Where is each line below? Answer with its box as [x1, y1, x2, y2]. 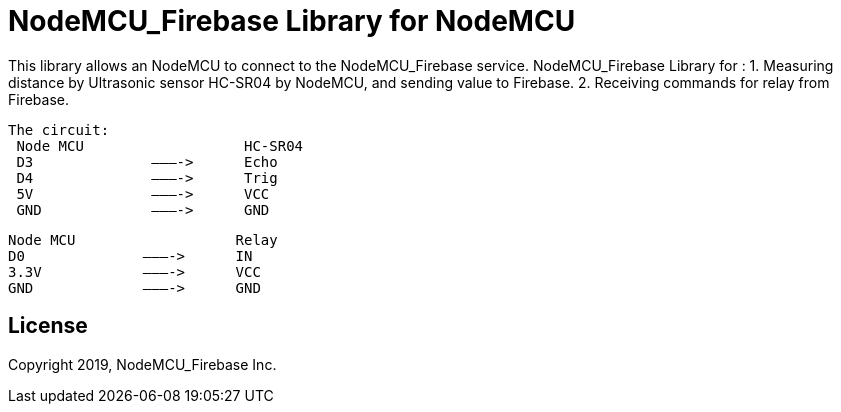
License [8, 313, 88, 339]
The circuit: [8, 121, 110, 138]
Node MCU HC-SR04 [16, 137, 304, 154]
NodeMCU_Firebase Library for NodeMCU [8, 4, 576, 38]
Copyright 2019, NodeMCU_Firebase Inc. [8, 355, 277, 373]
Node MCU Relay [8, 231, 278, 248]
